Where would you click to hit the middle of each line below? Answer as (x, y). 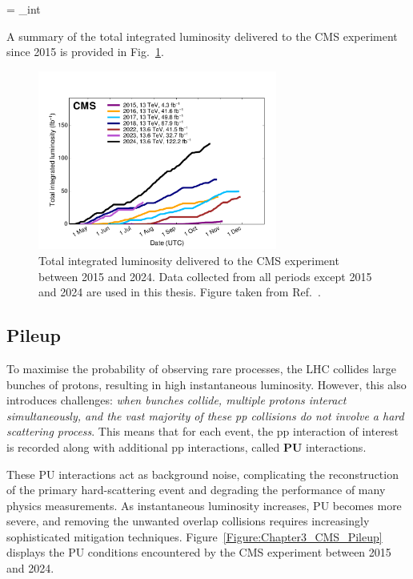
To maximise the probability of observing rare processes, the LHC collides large (201, 368)
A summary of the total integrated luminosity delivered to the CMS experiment (202, 36)
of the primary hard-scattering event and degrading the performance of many (196, 490)
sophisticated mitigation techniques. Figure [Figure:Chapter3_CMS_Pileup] (194, 536)
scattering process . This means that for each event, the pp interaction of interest (203, 431)
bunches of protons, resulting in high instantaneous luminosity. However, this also (206, 384)
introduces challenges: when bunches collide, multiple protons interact (176, 400)
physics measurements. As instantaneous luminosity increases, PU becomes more (204, 505)
